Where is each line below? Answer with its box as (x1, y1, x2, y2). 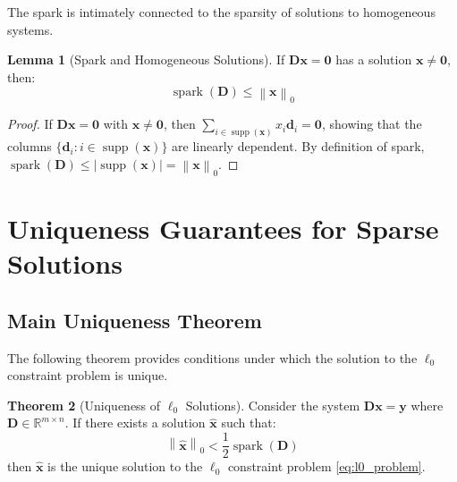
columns (7, 137, 52, 156)
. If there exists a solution (64, 413, 206, 432)
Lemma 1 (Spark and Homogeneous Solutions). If (7, 50, 285, 69)
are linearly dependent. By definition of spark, (172, 137, 425, 156)
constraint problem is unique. (7, 366, 168, 385)
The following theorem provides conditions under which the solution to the (7, 348, 418, 367)
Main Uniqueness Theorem (7, 306, 262, 334)
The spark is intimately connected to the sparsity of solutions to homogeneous (7, 3, 436, 21)
